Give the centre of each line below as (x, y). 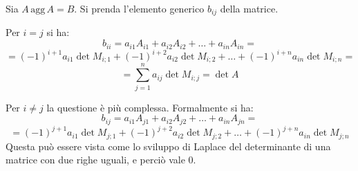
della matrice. (249, 8)
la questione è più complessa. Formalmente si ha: (150, 107)
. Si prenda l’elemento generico (139, 8)
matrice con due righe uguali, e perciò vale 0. (101, 160)
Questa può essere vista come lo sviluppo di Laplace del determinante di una (168, 146)
